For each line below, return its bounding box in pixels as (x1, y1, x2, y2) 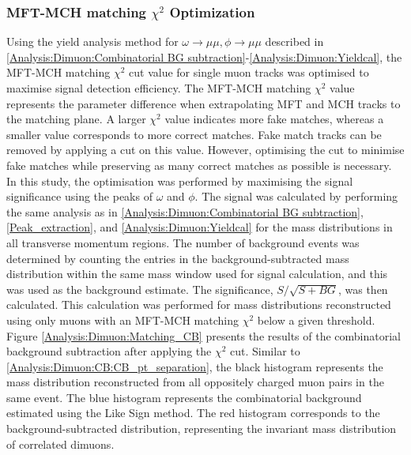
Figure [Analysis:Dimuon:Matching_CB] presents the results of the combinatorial (6, 327, 402, 344)
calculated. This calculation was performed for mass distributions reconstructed (6, 296, 391, 313)
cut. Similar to (230, 343, 300, 359)
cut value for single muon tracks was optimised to (129, 64, 369, 81)
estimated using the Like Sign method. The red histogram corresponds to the (6, 404, 380, 421)
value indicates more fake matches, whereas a (164, 111, 384, 127)
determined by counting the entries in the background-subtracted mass (6, 250, 349, 266)
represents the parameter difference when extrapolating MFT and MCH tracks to (6, 95, 401, 111)
